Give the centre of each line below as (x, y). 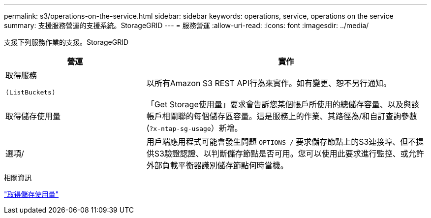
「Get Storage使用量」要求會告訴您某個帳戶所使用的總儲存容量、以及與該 (283, 104)
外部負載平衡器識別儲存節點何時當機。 (217, 165)
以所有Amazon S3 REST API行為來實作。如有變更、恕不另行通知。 (269, 83)
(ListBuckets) (31, 92)
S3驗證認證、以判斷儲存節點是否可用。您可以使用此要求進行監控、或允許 (289, 154)
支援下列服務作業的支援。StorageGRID (66, 42)
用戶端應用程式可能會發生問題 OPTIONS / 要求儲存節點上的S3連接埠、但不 (281, 142)
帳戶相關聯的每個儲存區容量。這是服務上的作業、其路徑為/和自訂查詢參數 (282, 116)
